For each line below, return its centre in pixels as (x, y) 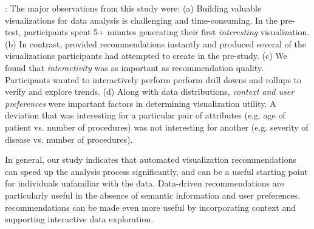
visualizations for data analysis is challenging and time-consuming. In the (141, 20)
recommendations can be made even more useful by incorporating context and (151, 207)
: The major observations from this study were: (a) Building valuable (133, 8)
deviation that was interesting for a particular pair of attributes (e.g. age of (145, 115)
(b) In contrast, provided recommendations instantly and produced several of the (155, 43)
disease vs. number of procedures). (69, 139)
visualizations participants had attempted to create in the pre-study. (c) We (146, 56)
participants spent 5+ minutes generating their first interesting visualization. (167, 32)
